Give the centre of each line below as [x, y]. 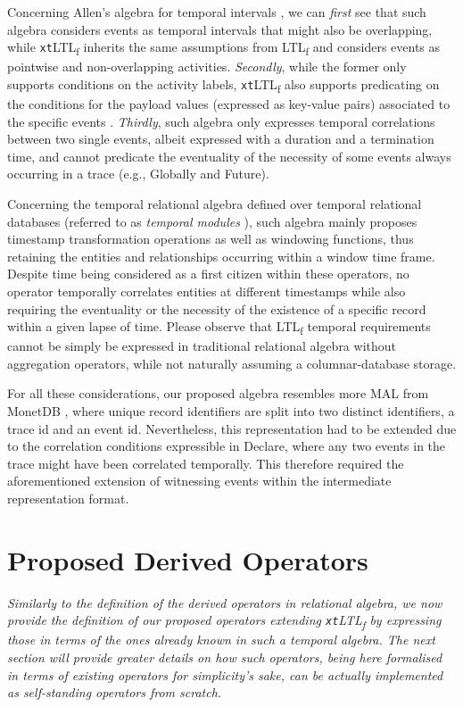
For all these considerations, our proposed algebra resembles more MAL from [218, 393]
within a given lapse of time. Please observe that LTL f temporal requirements [219, 327]
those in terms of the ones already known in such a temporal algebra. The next [221, 640]
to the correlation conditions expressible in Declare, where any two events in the [227, 446]
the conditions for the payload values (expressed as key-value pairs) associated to [229, 104]
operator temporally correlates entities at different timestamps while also [207, 291]
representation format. [68, 499]
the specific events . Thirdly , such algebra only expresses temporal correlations [221, 121]
